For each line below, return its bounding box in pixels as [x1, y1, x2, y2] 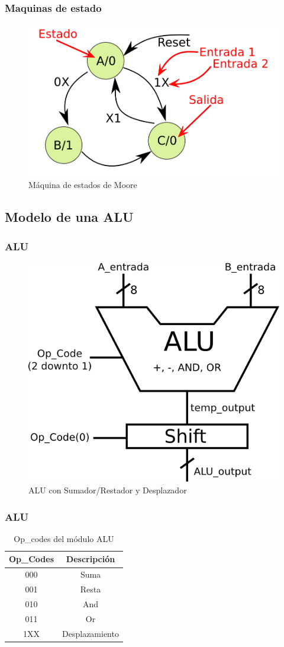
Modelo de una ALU [5, 208, 134, 226]
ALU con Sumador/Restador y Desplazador [28, 484, 187, 496]
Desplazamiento [62, 627, 119, 639]
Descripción [66, 553, 115, 565]
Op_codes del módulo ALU [14, 532, 114, 544]
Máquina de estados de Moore [28, 179, 137, 191]
